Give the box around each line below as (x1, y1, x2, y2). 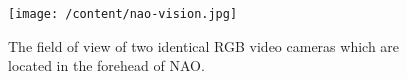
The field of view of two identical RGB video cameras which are (8, 35, 400, 56)
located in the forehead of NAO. (8, 55, 205, 76)
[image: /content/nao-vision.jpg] (8, 7, 238, 21)
